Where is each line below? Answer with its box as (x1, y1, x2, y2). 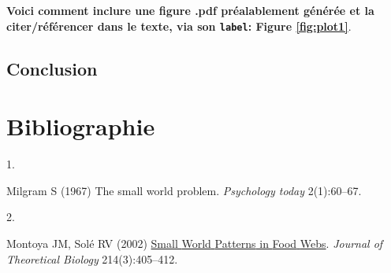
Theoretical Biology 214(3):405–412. (6, 250, 178, 267)
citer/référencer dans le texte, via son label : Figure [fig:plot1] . (6, 17, 352, 34)
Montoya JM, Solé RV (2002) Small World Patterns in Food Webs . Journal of (6, 234, 383, 251)
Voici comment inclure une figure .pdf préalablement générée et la (6, 2, 374, 18)
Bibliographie (6, 110, 155, 142)
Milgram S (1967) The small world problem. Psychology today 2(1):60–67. (6, 182, 362, 198)
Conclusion (6, 56, 98, 80)
